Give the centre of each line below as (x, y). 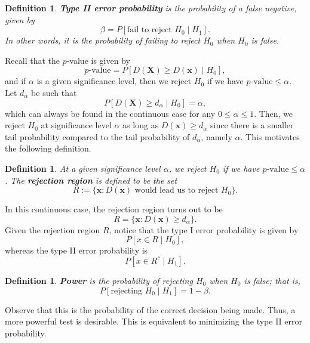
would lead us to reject (177, 191)
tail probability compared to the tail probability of (97, 136)
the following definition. (48, 148)
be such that (54, 92)
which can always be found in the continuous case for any (110, 113)
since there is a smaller (252, 125)
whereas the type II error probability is (76, 250)
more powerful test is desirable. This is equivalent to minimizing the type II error (154, 321)
